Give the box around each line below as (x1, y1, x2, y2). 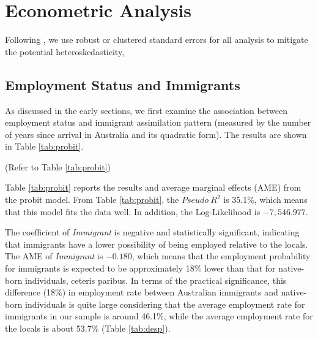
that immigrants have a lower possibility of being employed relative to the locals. (5, 237, 308, 250)
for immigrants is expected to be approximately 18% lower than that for (5, 262, 276, 275)
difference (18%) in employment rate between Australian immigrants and (5, 286, 278, 299)
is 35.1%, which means (223, 193, 308, 206)
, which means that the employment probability (131, 249, 311, 262)
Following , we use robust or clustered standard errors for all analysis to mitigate (5, 33, 308, 46)
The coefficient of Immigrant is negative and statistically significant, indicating (5, 226, 300, 238)
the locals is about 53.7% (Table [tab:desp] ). (5, 322, 171, 335)
